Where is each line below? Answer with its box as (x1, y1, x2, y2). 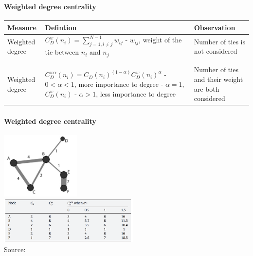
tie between (45, 47, 79, 57)
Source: (4, 244, 26, 254)
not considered (194, 46, 237, 56)
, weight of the (139, 35, 182, 45)
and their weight (194, 74, 243, 84)
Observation (194, 22, 235, 32)
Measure (7, 22, 36, 32)
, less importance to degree (96, 88, 176, 98)
